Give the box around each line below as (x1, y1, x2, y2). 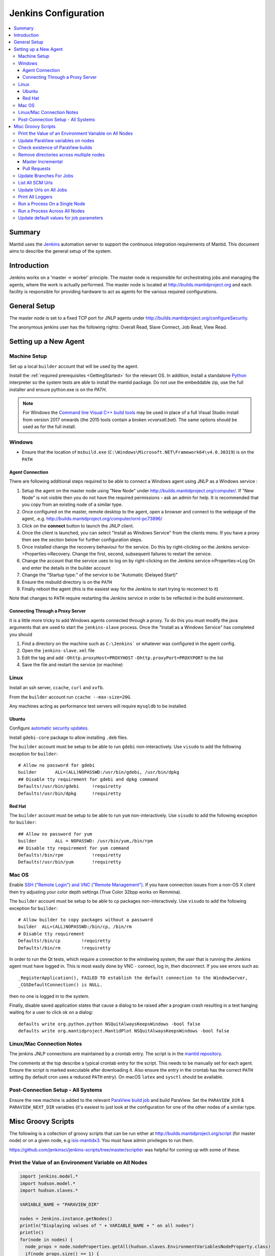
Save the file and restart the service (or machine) (22, 662, 123, 668)
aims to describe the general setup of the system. (9, 248, 112, 254)
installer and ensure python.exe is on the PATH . (9, 386, 107, 392)
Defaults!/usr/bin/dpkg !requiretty (18, 790, 121, 796)
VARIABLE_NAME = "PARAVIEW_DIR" (20, 1201, 100, 1207)
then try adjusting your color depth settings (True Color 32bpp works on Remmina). (9, 889, 181, 895)
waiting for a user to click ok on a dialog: (9, 1009, 93, 1015)
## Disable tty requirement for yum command (18, 845, 130, 851)
